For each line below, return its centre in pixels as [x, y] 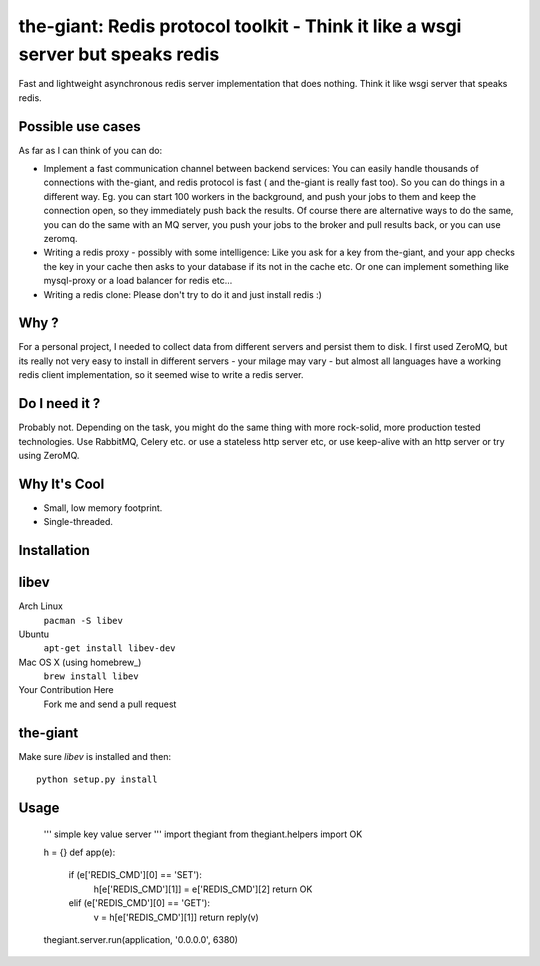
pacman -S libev [83, 620]
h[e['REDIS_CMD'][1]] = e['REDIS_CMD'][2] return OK [203, 889]
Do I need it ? [59, 403]
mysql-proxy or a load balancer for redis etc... [138, 281]
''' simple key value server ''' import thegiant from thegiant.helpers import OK [203, 834]
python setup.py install [97, 779]
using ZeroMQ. [49, 455]
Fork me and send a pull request [110, 704]
